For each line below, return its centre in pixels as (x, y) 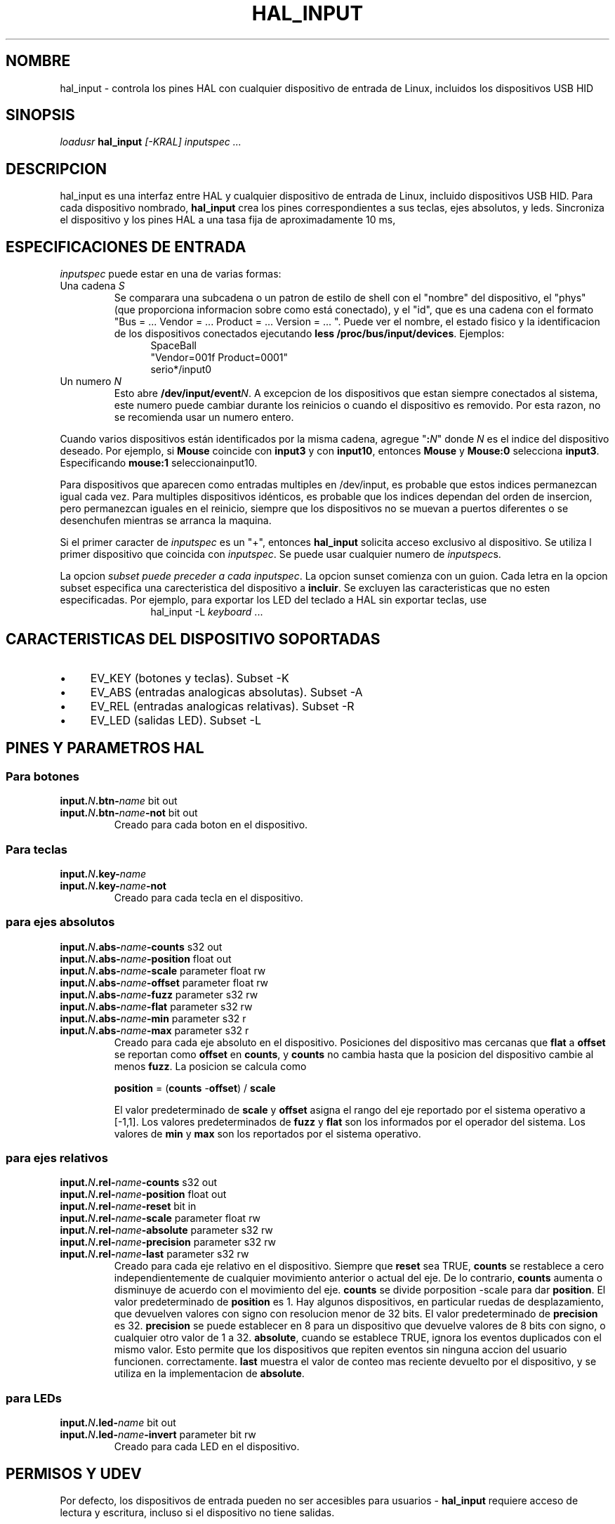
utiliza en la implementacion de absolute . (209, 1374)
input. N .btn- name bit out (119, 801)
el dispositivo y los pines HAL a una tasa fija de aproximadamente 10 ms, (228, 220)
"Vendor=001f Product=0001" (219, 358)
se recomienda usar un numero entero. (204, 417)
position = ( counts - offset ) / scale (195, 1088)
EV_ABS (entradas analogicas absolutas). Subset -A (226, 692)
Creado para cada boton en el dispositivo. (211, 825)
